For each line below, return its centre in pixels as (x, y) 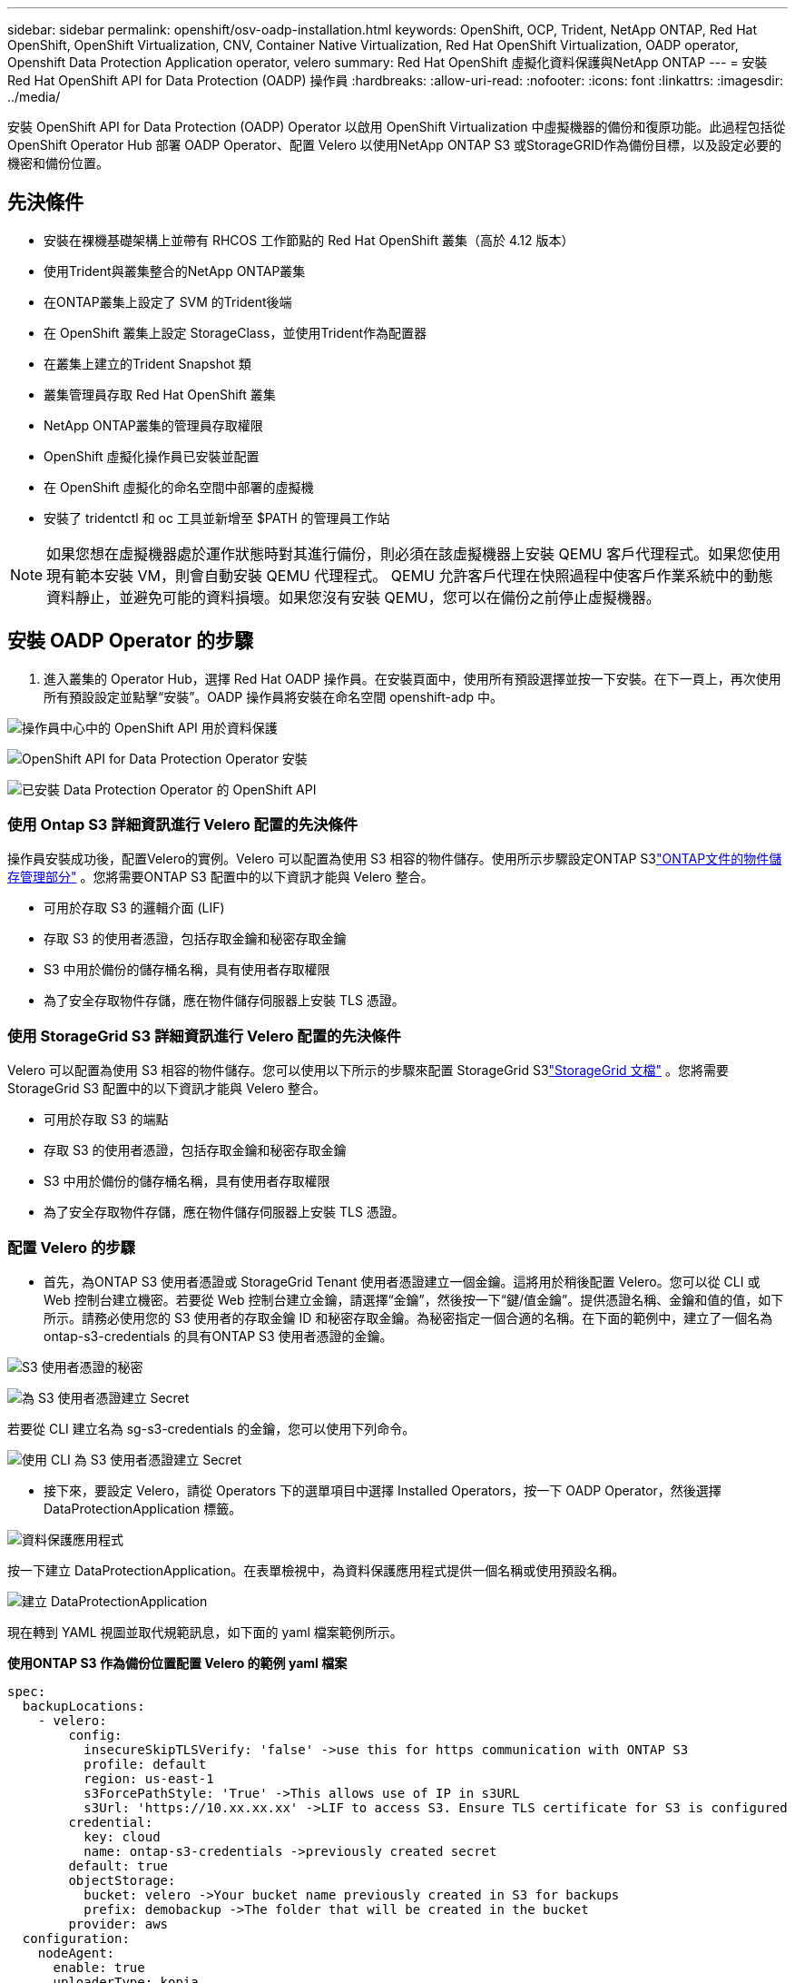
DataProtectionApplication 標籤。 (143, 1508)
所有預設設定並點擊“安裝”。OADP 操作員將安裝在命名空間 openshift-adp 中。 (273, 696)
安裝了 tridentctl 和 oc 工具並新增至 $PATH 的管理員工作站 (217, 518)
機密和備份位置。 (58, 163)
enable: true (99, 1967)
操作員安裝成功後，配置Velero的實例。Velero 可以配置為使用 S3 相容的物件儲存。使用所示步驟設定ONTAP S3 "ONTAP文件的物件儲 (395, 859)
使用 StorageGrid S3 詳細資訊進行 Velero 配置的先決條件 (204, 1036)
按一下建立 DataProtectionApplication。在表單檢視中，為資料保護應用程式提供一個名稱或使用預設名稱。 (316, 1570)
